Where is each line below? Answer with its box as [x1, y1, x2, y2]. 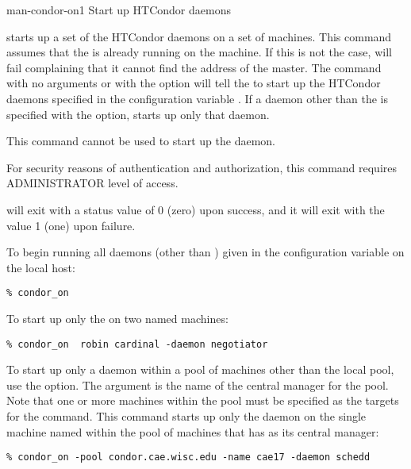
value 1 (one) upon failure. [6, 217, 136, 233]
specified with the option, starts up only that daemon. [6, 106, 270, 122]
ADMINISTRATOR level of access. [6, 175, 179, 191]
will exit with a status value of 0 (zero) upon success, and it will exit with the [6, 201, 385, 217]
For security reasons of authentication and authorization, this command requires [6, 159, 398, 175]
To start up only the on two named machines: [6, 309, 229, 326]
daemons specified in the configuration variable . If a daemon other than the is [6, 90, 389, 106]
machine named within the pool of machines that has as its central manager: [6, 423, 379, 440]
